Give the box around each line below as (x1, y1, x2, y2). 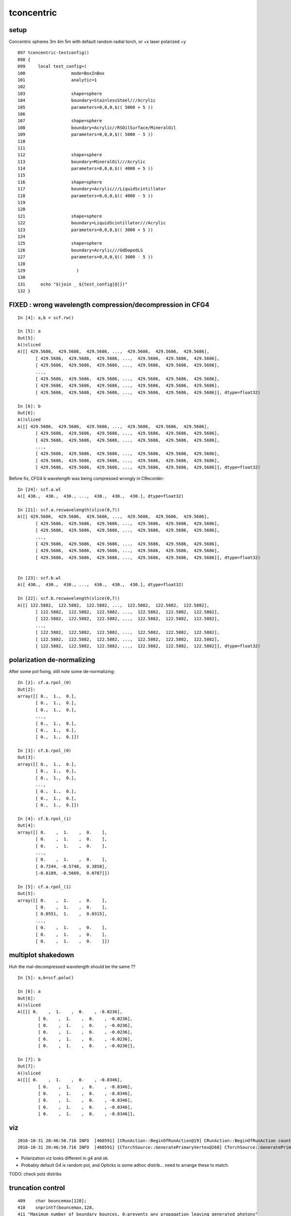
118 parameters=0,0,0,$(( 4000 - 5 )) (17, 193, 153, 198)
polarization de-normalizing (9, 656, 96, 664)
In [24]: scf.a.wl (17, 486, 62, 492)
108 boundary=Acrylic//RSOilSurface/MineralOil (17, 125, 177, 130)
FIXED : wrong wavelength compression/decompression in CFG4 (9, 301, 210, 309)
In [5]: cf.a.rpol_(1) (17, 884, 72, 890)
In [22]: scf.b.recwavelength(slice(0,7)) (17, 596, 120, 601)
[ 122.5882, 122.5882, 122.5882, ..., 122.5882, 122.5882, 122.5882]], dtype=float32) (35, 643, 260, 649)
